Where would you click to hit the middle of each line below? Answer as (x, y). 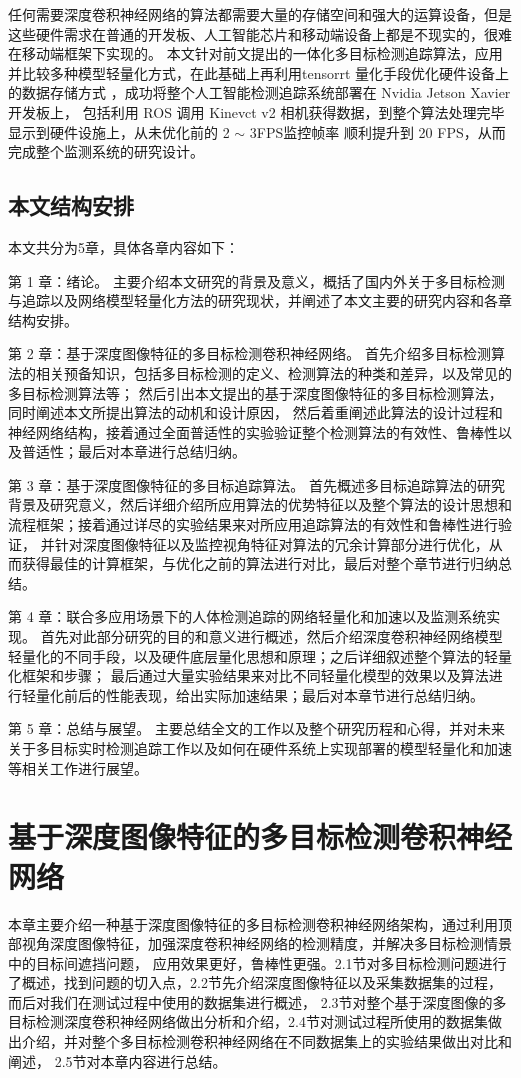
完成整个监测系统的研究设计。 (106, 151)
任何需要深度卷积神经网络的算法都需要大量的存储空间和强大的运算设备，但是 (260, 14)
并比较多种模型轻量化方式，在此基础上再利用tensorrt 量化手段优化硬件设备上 (259, 72)
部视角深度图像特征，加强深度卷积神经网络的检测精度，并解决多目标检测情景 (260, 943)
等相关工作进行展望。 (78, 767)
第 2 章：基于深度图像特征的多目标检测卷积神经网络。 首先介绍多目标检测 (249, 353)
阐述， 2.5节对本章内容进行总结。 (117, 1060)
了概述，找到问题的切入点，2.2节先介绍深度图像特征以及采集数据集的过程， (255, 982)
